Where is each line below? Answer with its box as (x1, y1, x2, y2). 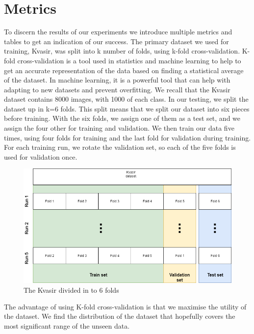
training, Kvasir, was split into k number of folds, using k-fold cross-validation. (4, 46, 240, 56)
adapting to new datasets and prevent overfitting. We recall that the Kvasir (4, 84, 230, 94)
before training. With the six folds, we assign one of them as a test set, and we (4, 113, 241, 123)
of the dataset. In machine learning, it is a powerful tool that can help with (4, 75, 230, 85)
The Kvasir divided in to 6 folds (24, 285, 119, 295)
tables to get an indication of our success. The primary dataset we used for (4, 36, 229, 46)
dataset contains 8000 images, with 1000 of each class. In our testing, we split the (4, 94, 249, 104)
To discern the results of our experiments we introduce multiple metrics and (4, 27, 232, 37)
